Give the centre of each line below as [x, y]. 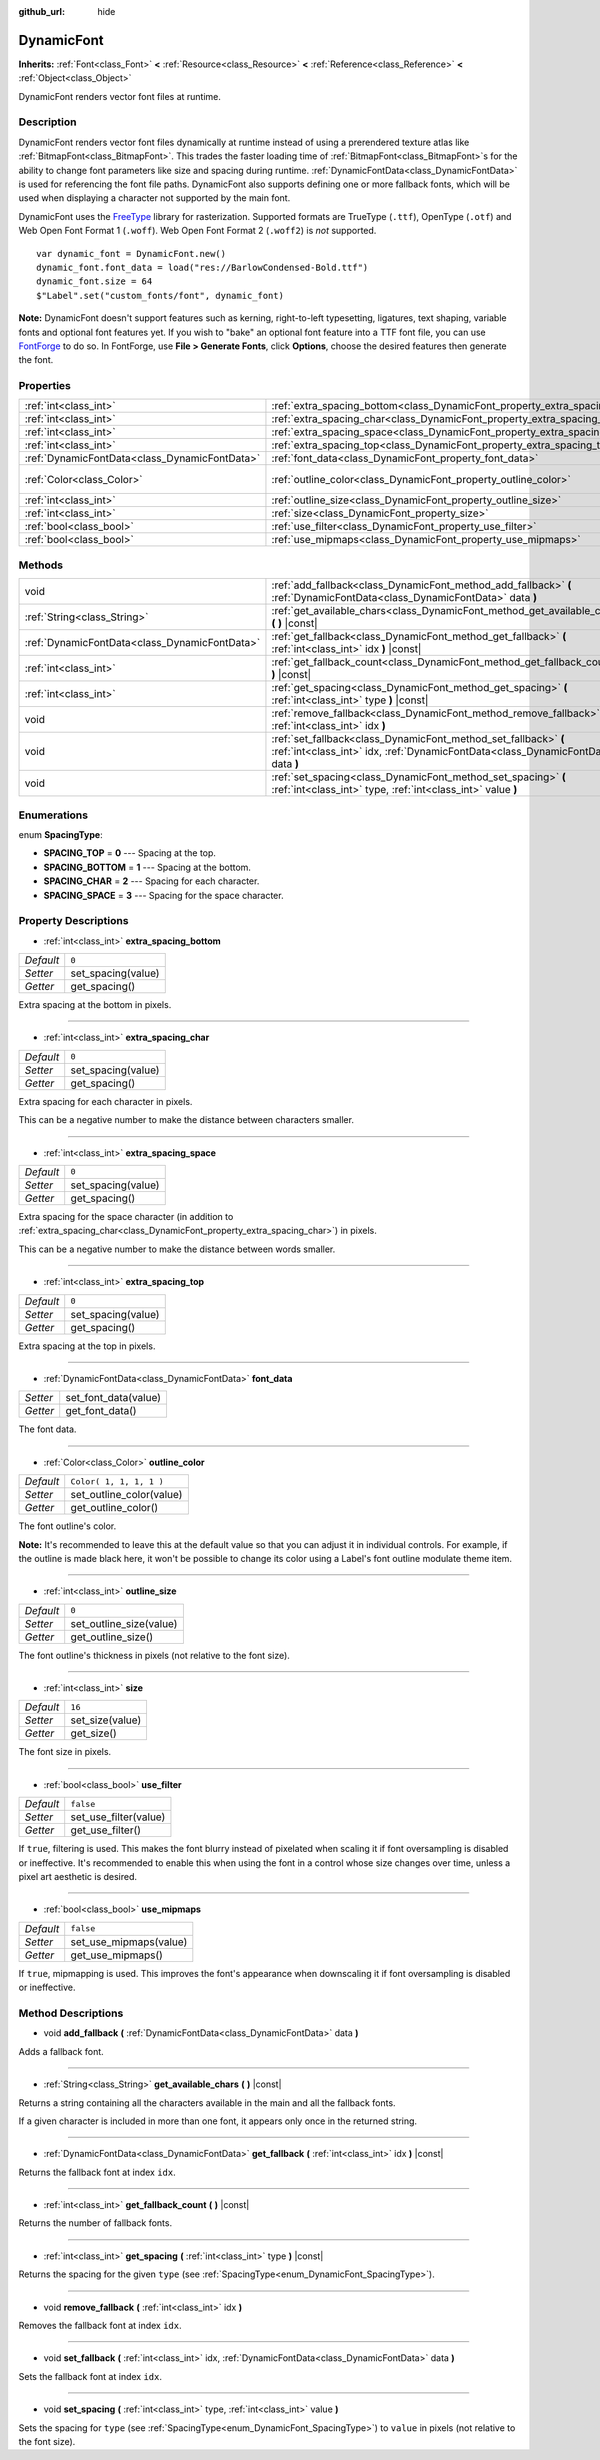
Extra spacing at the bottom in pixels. [95, 1005]
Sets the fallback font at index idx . [90, 2376]
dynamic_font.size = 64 [94, 281]
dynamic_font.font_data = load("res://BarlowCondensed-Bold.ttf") [202, 267]
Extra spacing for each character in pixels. [105, 1101]
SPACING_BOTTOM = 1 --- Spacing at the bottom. [147, 867]
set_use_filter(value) [118, 1817]
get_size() [93, 1733]
